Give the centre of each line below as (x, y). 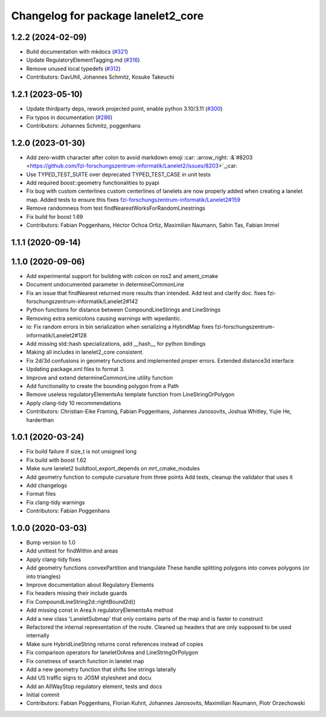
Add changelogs (47, 485)
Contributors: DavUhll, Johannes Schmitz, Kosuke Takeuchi (100, 77)
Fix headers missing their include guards (77, 593)
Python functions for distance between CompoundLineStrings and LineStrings (123, 310)
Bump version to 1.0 (51, 543)
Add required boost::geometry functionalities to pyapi (93, 183)
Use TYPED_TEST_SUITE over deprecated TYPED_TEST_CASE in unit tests (119, 174)
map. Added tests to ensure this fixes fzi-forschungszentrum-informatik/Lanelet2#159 (133, 200)
